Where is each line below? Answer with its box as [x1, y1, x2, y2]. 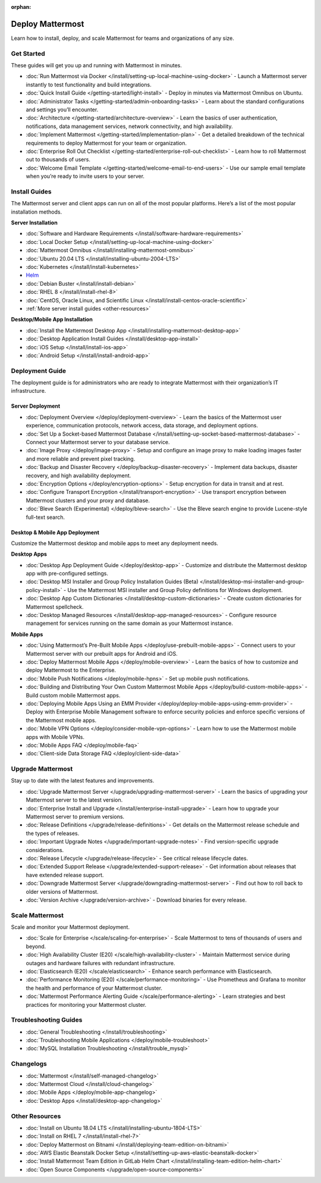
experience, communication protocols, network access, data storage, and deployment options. [26, 422, 259, 429]
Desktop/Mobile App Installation [11, 316, 93, 323]
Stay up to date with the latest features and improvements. [11, 777, 155, 784]
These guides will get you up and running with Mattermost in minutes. [11, 62, 182, 69]
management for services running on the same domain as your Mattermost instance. [26, 619, 233, 627]
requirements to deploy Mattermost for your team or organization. [26, 139, 187, 146]
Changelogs [11, 1060, 48, 1068]
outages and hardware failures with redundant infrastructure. [26, 959, 175, 966]
